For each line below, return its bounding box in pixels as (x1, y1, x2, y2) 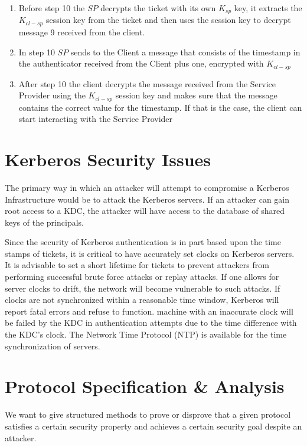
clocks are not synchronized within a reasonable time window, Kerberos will (5, 293, 279, 306)
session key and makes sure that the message (115, 89, 277, 101)
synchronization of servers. (5, 339, 100, 352)
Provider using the (18, 89, 86, 101)
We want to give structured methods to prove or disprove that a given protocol (5, 408, 291, 421)
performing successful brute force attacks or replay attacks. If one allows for (5, 270, 279, 283)
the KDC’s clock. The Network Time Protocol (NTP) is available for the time (5, 328, 287, 341)
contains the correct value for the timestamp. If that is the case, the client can (18, 101, 302, 113)
